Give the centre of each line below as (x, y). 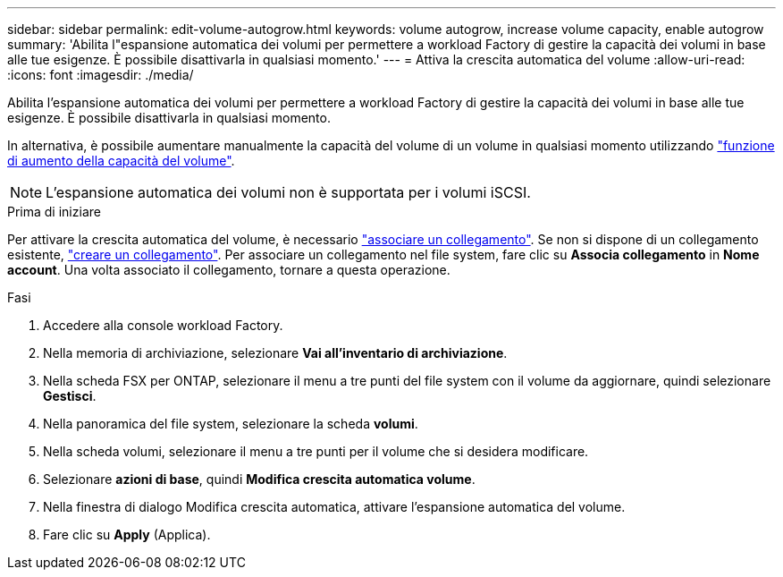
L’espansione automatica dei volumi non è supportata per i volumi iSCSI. (288, 192)
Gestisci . (70, 396)
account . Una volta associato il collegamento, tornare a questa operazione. (229, 270)
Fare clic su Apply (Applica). (127, 535)
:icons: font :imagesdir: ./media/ (101, 75)
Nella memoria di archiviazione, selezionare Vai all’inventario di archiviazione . (275, 353)
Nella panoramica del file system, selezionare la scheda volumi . (231, 424)
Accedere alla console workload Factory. (163, 325)
